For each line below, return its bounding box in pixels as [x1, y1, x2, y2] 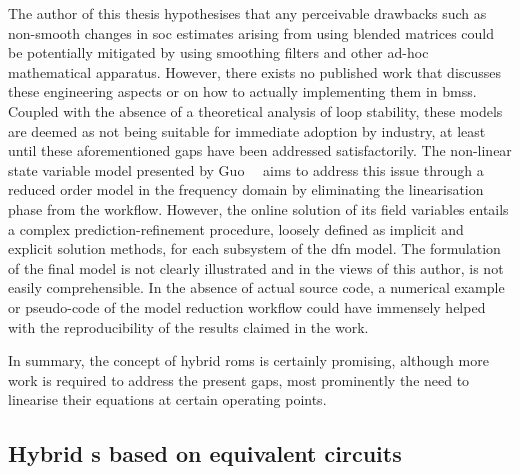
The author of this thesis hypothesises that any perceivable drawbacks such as [8, 3, 487, 23]
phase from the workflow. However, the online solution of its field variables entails [8, 198, 509, 219]
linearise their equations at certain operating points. [8, 389, 327, 410]
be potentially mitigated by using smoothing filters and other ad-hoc [8, 42, 429, 63]
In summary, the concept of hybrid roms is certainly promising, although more [8, 350, 489, 371]
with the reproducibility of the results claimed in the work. [8, 316, 369, 337]
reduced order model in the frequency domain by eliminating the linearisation [8, 179, 484, 200]
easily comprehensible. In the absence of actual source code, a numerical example [8, 277, 505, 298]
